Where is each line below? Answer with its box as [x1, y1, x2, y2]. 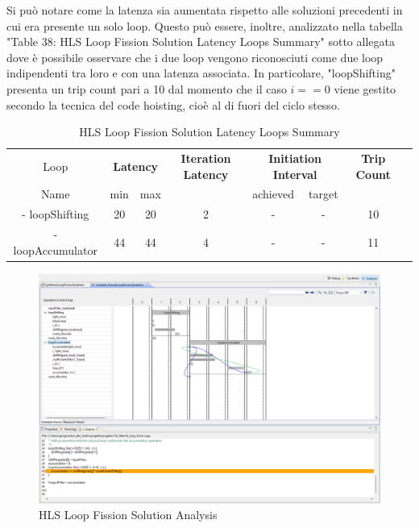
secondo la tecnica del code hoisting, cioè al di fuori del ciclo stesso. [6, 96, 340, 113]
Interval [272, 165, 317, 182]
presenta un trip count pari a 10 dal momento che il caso [6, 80, 287, 97]
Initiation [268, 150, 322, 166]
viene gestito [334, 80, 396, 97]
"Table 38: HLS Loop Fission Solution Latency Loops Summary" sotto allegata [6, 33, 395, 50]
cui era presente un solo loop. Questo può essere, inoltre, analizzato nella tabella [6, 17, 403, 34]
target [309, 185, 338, 202]
